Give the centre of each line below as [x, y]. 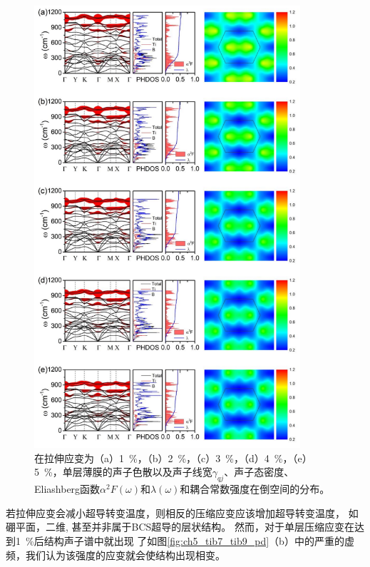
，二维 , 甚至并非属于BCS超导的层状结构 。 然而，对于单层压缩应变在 [195, 527]
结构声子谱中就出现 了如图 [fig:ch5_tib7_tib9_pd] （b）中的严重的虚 [199, 540]
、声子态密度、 [259, 472]
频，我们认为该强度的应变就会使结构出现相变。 [115, 555]
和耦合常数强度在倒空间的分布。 [255, 489]
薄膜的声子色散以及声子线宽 [147, 472]
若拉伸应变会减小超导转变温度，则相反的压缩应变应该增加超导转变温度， [175, 512]
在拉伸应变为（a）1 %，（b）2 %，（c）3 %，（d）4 [152, 458]
